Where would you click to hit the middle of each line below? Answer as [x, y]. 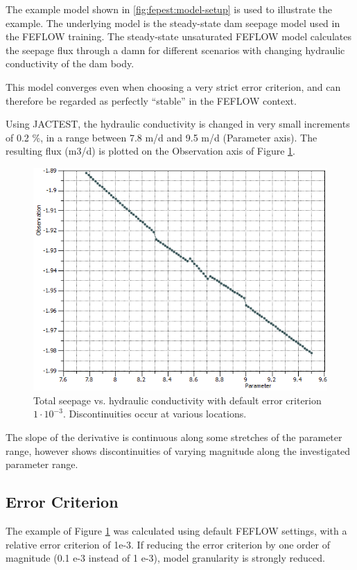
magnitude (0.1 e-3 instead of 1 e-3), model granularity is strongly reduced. [165, 558]
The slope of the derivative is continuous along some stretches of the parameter [174, 437]
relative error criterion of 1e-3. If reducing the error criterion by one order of [168, 544]
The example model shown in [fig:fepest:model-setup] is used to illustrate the [169, 9]
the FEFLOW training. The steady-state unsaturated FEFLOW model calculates [178, 36]
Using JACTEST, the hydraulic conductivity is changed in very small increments [178, 124]
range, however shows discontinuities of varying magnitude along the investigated [178, 450]
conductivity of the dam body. [70, 63]
